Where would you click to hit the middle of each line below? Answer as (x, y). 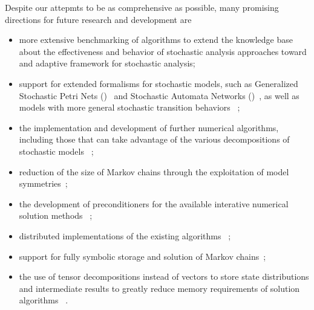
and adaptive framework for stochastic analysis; (107, 63)
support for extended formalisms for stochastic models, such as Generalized (159, 83)
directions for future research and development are (98, 19)
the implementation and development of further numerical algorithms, (149, 127)
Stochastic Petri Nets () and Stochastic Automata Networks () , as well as (159, 95)
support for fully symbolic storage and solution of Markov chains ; (142, 256)
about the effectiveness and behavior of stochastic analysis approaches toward (163, 51)
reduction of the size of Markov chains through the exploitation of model (154, 171)
